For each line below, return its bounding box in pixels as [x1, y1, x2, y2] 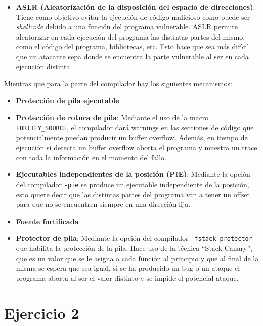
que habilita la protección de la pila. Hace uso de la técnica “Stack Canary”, [16, 243, 252, 253]
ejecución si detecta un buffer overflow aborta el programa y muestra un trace [16, 142, 257, 153]
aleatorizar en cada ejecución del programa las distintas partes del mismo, [16, 31, 245, 42]
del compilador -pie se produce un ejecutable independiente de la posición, [16, 178, 249, 189]
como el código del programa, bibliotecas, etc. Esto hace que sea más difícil [16, 41, 249, 52]
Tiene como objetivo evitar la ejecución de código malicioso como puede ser [16, 11, 250, 22]
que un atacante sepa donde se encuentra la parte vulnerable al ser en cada [16, 51, 249, 61]
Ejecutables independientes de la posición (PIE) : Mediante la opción [16, 169, 250, 179]
